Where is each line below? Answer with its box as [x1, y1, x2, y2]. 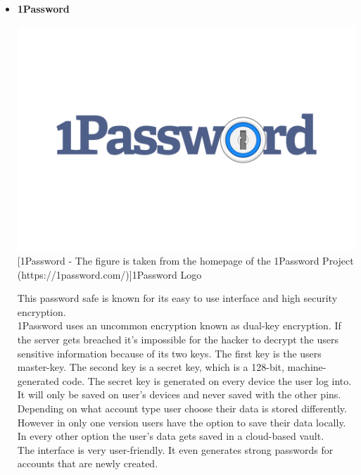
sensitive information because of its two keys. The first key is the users [17, 346, 322, 360]
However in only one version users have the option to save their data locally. [17, 414, 346, 429]
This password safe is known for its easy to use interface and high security [17, 291, 338, 305]
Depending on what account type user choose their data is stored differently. [17, 400, 347, 415]
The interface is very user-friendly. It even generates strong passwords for [17, 442, 334, 457]
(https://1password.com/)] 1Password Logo [17, 267, 202, 281]
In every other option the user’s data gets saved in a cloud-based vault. [17, 429, 324, 443]
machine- [287, 360, 327, 374]
